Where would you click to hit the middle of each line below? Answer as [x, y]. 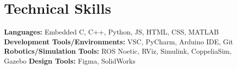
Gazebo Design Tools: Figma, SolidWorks [70, 60]
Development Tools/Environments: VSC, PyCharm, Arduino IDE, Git [119, 41]
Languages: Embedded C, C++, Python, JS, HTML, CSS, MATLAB [112, 32]
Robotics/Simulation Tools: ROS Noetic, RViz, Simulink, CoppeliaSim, [118, 51]
